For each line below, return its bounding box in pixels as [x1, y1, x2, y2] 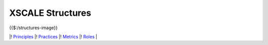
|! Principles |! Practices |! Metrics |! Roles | [9, 34, 98, 40]
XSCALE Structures [9, 7, 91, 18]
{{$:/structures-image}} [9, 25, 58, 31]
